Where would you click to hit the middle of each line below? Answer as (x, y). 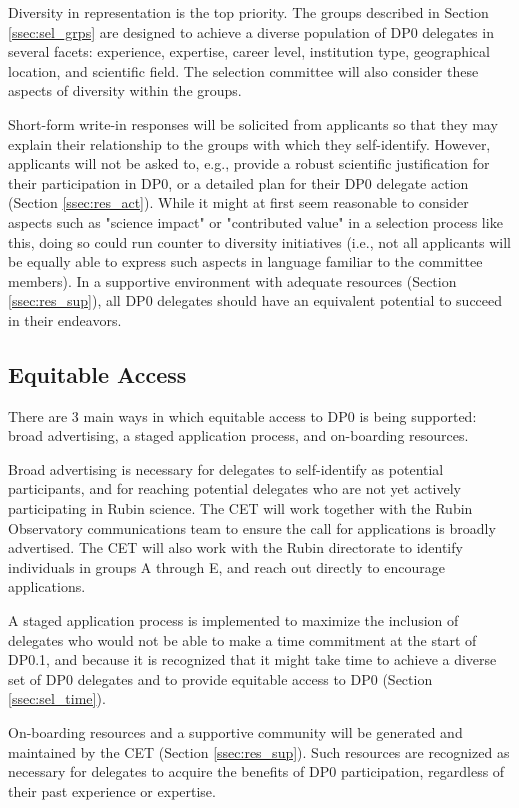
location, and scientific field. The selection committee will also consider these (243, 70)
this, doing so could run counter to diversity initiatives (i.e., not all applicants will (259, 241)
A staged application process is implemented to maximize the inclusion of (233, 620)
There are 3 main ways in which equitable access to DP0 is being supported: (242, 415)
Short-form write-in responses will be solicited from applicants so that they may (253, 123)
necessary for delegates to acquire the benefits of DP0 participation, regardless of (256, 771)
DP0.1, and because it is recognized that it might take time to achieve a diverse (252, 659)
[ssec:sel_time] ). (57, 698)
